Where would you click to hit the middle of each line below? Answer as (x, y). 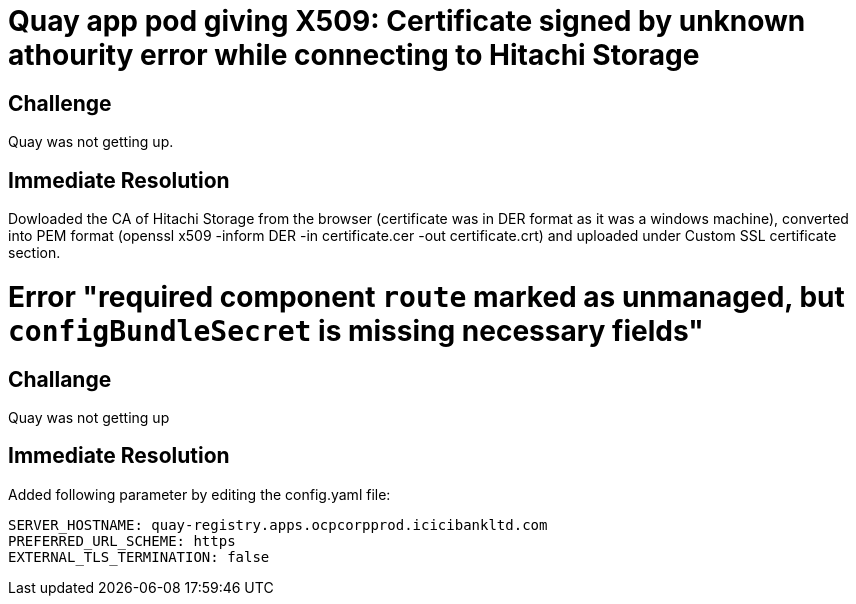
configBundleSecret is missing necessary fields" (356, 330)
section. (34, 253)
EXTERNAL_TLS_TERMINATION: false (139, 556)
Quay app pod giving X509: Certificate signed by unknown (407, 21)
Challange (60, 379)
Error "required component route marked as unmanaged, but (426, 296)
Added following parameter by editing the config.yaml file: (199, 494)
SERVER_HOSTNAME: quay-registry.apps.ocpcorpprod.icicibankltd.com (278, 524)
